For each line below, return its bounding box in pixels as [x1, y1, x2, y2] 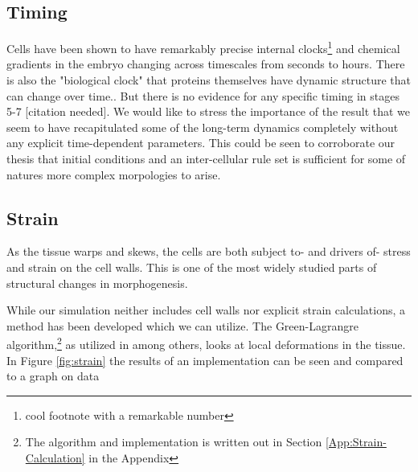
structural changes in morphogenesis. [6, 274, 188, 291]
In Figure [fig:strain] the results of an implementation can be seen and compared [6, 351, 404, 368]
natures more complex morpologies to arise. [6, 166, 221, 183]
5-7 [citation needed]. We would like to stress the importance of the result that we [6, 103, 411, 120]
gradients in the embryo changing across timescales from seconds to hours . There [6, 55, 405, 72]
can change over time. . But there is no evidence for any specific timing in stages [6, 87, 400, 104]
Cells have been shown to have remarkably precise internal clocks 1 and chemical [6, 38, 400, 56]
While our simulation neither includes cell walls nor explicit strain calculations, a [6, 302, 406, 318]
